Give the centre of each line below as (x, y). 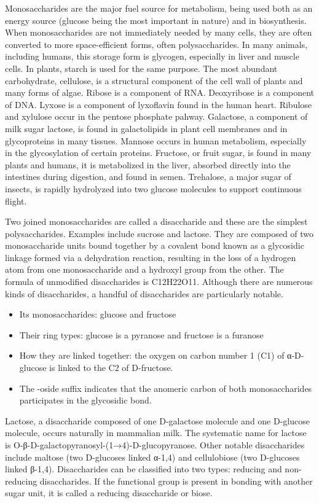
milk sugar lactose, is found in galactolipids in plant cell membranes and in (146, 128)
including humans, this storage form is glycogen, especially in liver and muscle (152, 56)
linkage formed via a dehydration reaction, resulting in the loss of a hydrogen (151, 257)
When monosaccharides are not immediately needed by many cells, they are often (159, 32)
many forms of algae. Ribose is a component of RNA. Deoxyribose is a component (160, 92)
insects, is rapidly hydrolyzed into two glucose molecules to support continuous (153, 188)
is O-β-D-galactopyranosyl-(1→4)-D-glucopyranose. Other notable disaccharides (155, 445)
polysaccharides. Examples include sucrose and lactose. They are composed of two (159, 233)
